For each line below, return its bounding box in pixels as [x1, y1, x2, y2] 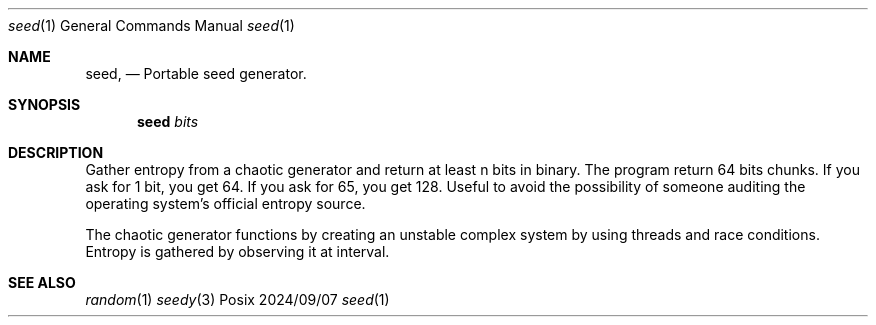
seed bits [137, 113, 199, 130]
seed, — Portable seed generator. [85, 65, 307, 82]
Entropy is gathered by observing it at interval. [85, 243, 390, 260]
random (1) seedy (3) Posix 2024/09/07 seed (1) [85, 291, 390, 308]
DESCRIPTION [8, 144, 104, 161]
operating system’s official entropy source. [85, 195, 366, 212]
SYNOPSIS [8, 96, 81, 113]
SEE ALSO [8, 274, 76, 291]
